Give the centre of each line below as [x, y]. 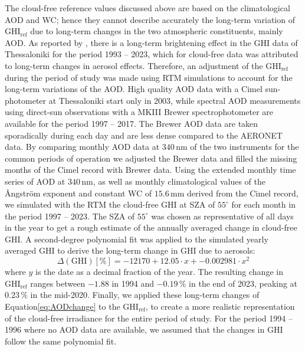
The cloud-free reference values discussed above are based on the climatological [147, 8]
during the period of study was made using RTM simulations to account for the [149, 77]
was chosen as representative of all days [222, 216]
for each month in [263, 204]
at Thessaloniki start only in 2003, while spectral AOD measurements [175, 100]
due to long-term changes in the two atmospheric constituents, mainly [157, 31]
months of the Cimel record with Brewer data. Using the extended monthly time [150, 170]
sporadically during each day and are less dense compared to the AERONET [144, 135]
